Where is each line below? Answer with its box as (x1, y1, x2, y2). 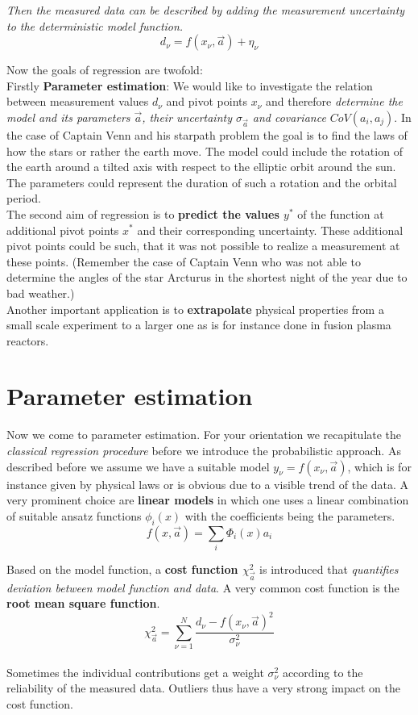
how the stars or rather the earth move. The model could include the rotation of (6, 142, 403, 159)
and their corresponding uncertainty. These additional (137, 221, 404, 238)
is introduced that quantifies (259, 560, 399, 577)
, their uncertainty (142, 108, 232, 125)
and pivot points (166, 93, 247, 110)
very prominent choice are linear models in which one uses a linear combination (6, 491, 409, 508)
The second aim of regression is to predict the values (6, 205, 279, 222)
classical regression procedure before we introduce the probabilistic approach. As (6, 442, 401, 458)
